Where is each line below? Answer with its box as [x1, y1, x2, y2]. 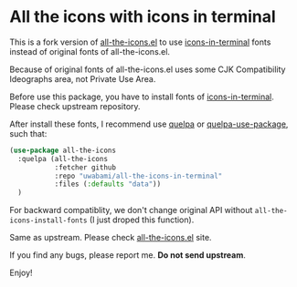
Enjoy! [9, 267, 34, 279]
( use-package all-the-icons [9, 146, 117, 155]
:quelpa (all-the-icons [17, 154, 108, 163]
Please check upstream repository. [9, 100, 141, 111]
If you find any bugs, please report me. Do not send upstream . [9, 250, 247, 261]
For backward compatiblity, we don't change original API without [9, 205, 253, 216]
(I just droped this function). [89, 214, 195, 225]
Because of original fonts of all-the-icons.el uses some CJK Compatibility [9, 64, 286, 75]
